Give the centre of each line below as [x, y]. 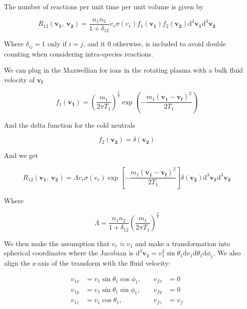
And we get [21, 155]
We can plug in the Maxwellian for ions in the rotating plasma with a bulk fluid [123, 70]
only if [57, 44]
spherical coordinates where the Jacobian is [69, 253]
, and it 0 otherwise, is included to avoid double [154, 44]
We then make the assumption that [57, 243]
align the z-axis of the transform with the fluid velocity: [87, 263]
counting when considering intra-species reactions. [79, 53]
